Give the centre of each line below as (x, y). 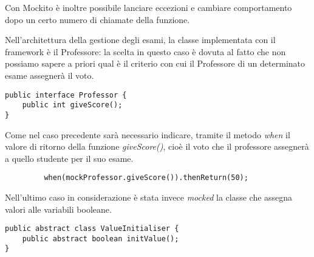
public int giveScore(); (72, 105)
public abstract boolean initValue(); (101, 239)
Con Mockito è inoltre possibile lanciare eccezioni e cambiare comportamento (148, 7)
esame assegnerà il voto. (49, 75)
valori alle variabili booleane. (58, 209)
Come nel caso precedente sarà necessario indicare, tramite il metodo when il (148, 134)
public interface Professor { (66, 95)
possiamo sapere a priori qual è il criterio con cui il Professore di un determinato (155, 63)
